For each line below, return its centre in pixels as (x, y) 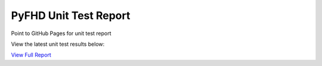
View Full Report (31, 55)
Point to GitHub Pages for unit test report (61, 33)
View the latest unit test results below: (58, 44)
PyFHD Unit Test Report (71, 15)
